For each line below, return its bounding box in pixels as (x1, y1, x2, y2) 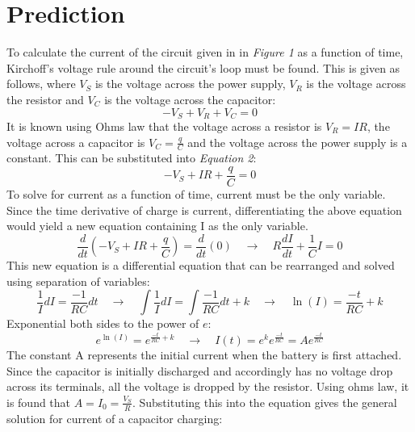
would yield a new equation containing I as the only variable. (6, 217, 308, 234)
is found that (6, 393, 71, 410)
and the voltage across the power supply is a (187, 133, 408, 150)
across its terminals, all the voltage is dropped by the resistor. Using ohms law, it (6, 378, 409, 395)
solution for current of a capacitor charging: (6, 409, 223, 426)
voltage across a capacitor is (6, 133, 145, 150)
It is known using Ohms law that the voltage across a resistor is (6, 117, 322, 134)
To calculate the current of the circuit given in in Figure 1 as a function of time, (6, 44, 404, 61)
